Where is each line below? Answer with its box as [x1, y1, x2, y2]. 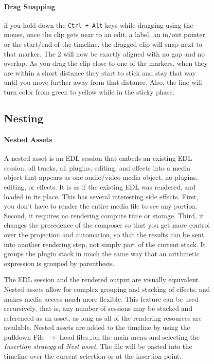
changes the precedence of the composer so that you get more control [4, 220, 210, 230]
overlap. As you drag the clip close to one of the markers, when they [4, 58, 208, 68]
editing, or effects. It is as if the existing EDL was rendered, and [4, 181, 196, 192]
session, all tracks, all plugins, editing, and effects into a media [4, 162, 191, 172]
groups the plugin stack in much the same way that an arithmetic [4, 249, 200, 259]
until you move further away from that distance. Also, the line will [4, 77, 202, 87]
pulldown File [4, 331, 45, 342]
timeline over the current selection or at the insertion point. [4, 351, 182, 361]
